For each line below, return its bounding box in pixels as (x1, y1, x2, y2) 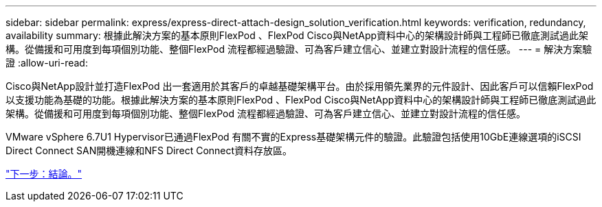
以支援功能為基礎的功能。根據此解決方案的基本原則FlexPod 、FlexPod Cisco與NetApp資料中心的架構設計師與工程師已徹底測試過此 (5, 94, 597, 106)
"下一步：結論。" (5, 168, 82, 180)
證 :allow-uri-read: (5, 57, 88, 69)
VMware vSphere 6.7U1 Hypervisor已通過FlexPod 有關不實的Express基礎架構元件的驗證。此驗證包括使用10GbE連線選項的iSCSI (5, 131, 581, 143)
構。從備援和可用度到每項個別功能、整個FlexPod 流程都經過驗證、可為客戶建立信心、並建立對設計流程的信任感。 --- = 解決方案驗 (5, 43, 592, 55)
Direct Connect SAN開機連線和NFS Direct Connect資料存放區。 (5, 145, 293, 156)
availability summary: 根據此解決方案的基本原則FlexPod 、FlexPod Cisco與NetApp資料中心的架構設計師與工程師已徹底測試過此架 (5, 29, 589, 41)
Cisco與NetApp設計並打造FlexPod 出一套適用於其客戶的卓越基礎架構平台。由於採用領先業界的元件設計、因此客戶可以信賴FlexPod (5, 80, 594, 92)
